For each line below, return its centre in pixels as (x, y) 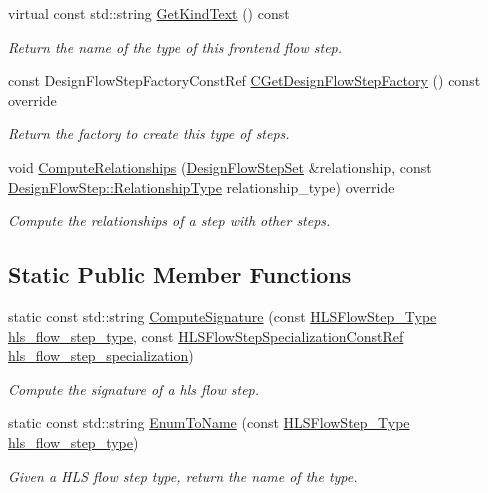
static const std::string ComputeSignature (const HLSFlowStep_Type (222, 315)
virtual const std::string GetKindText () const (149, 13)
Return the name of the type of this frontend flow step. (175, 46)
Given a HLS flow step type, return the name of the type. (183, 475)
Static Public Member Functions (180, 274)
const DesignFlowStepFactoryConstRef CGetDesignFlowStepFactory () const (244, 80)
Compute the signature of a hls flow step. (134, 388)
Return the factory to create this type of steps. (149, 133)
